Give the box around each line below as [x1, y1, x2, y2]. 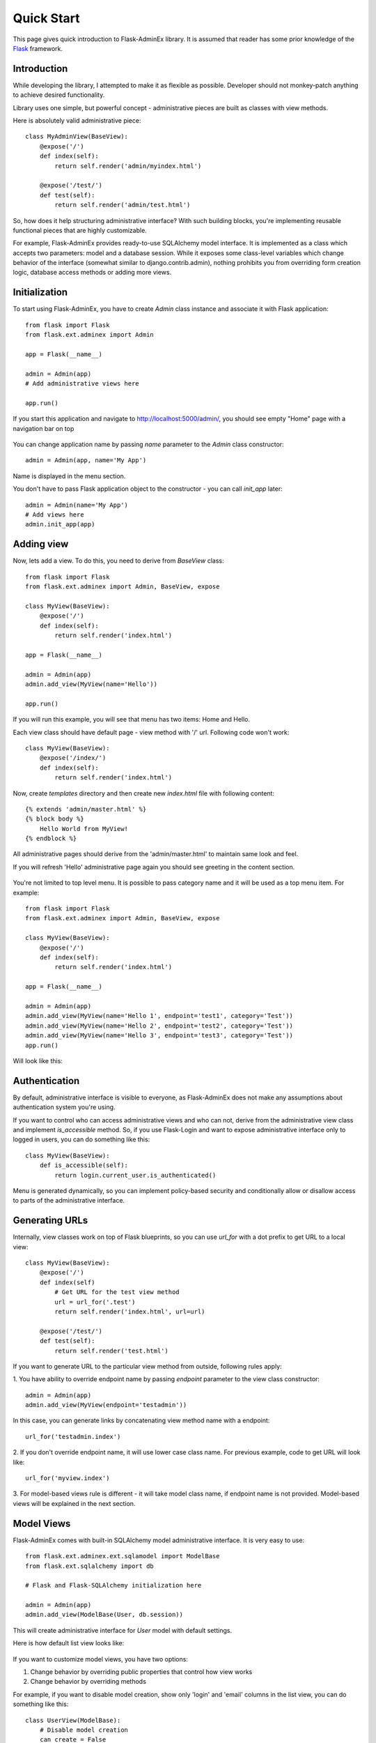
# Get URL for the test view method [54, 1288, 180, 1296]
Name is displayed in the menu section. [13, 471, 126, 480]
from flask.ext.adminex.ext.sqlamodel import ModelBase [25, 1552, 220, 1560]
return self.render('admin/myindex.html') [54, 162, 202, 170]
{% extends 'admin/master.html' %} [25, 805, 147, 813]
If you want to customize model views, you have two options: [13, 1654, 188, 1663]
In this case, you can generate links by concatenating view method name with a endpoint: [13, 1416, 270, 1425]
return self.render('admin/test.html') [54, 201, 191, 209]
